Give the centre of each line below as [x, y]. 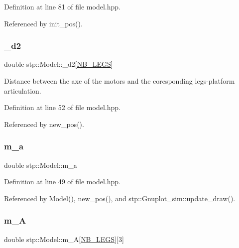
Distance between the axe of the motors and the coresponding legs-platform [119, 81]
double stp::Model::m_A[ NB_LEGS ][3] [64, 239]
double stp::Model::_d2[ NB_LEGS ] [59, 64]
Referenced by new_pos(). [44, 124]
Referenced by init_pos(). [43, 23]
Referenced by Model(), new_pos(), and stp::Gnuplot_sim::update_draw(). [120, 198]
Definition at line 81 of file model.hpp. [62, 6]
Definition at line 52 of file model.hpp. [62, 107]
